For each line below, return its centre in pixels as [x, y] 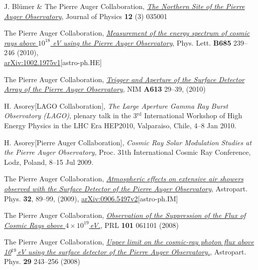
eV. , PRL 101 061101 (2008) [134, 225]
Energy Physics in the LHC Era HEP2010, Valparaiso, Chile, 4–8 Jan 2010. [120, 125]
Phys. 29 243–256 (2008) [42, 261]
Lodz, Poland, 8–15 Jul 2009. [49, 162]
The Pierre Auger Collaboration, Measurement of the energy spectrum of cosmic [127, 33]
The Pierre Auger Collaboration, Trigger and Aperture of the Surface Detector [124, 79]
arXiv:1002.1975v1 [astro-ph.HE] [53, 62]
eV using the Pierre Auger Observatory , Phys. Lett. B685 [142, 42]
